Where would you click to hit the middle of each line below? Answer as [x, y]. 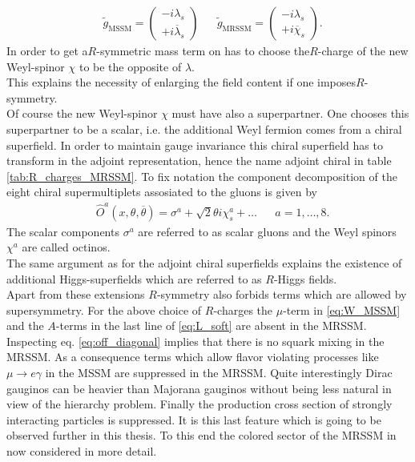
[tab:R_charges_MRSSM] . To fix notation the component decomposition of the [202, 176]
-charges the [243, 309]
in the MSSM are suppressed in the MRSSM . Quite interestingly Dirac [219, 373]
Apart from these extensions [76, 294]
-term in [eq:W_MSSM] [342, 309]
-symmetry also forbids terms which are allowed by [282, 294]
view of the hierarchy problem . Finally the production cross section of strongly [199, 404]
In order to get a [47, 51]
